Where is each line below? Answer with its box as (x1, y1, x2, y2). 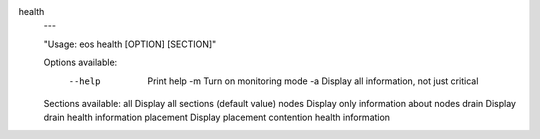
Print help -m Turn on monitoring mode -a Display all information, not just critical (147, 75, 479, 87)
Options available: (43, 56, 118, 69)
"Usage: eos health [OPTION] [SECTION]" (43, 38, 217, 50)
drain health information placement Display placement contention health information (43, 111, 390, 124)
